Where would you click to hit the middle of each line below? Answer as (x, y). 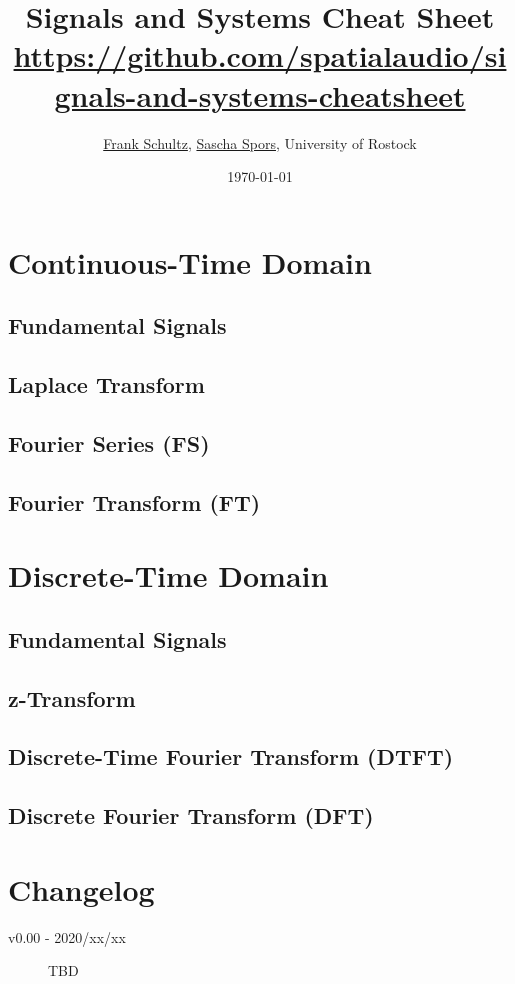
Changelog (81, 888)
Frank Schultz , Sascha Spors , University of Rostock (260, 142)
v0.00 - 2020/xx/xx (67, 936)
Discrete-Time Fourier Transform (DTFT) (231, 756)
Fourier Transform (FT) (134, 501)
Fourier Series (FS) (109, 442)
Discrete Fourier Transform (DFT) (191, 815)
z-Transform (72, 697)
